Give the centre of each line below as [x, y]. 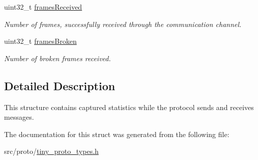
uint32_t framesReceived [43, 7]
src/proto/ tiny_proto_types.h [51, 151]
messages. [19, 117]
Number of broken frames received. [58, 58]
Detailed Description [60, 85]
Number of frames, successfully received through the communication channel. [123, 24]
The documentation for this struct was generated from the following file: [117, 134]
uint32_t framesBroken [40, 41]
